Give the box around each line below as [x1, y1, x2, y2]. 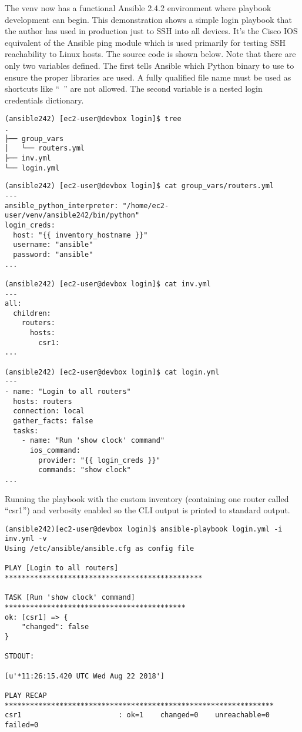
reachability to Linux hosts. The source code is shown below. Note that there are [5, 48, 296, 60]
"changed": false [21, 623, 89, 631]
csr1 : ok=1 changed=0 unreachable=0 [5, 711, 270, 720]
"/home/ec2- [122, 201, 169, 210]
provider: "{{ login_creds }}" [38, 456, 160, 464]
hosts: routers [13, 397, 72, 406]
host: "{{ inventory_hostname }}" [13, 230, 148, 239]
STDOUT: [5, 652, 35, 661]
